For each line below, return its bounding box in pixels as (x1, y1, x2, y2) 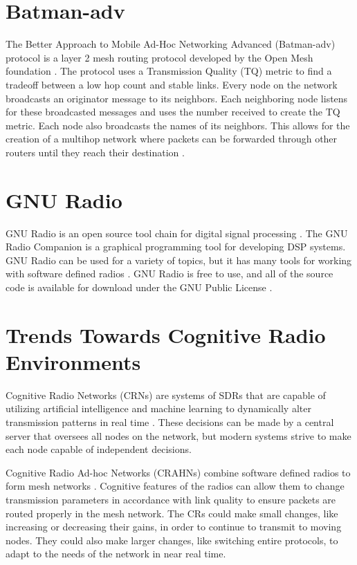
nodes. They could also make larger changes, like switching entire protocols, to (6, 532, 338, 547)
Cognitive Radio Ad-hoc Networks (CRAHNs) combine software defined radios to (6, 465, 351, 479)
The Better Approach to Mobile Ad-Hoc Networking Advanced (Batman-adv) (6, 37, 336, 51)
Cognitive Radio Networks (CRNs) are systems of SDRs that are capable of (6, 387, 326, 402)
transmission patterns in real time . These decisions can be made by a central (6, 415, 334, 429)
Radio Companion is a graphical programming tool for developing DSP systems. (6, 239, 346, 254)
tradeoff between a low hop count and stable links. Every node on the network (6, 77, 338, 91)
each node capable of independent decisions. (6, 442, 192, 456)
